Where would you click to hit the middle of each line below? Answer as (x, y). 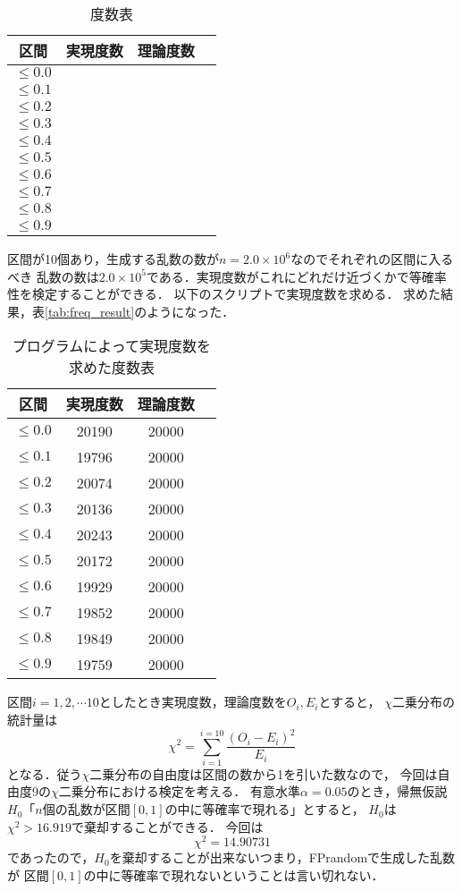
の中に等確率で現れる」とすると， (265, 809)
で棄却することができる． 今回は (168, 826)
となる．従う (45, 773)
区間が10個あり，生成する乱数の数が (113, 259)
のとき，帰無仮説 (397, 791)
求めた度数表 (111, 368)
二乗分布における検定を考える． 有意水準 (180, 791)
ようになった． (191, 311)
